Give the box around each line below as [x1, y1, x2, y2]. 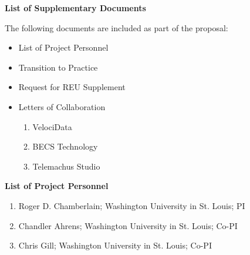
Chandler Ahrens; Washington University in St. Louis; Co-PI [18, 219, 238, 231]
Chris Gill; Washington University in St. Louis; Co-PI [18, 239, 212, 251]
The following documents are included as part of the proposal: [5, 21, 228, 34]
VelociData [32, 120, 72, 133]
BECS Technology [32, 140, 98, 153]
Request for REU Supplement [18, 81, 126, 93]
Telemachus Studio [32, 160, 100, 172]
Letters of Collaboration [18, 100, 106, 112]
